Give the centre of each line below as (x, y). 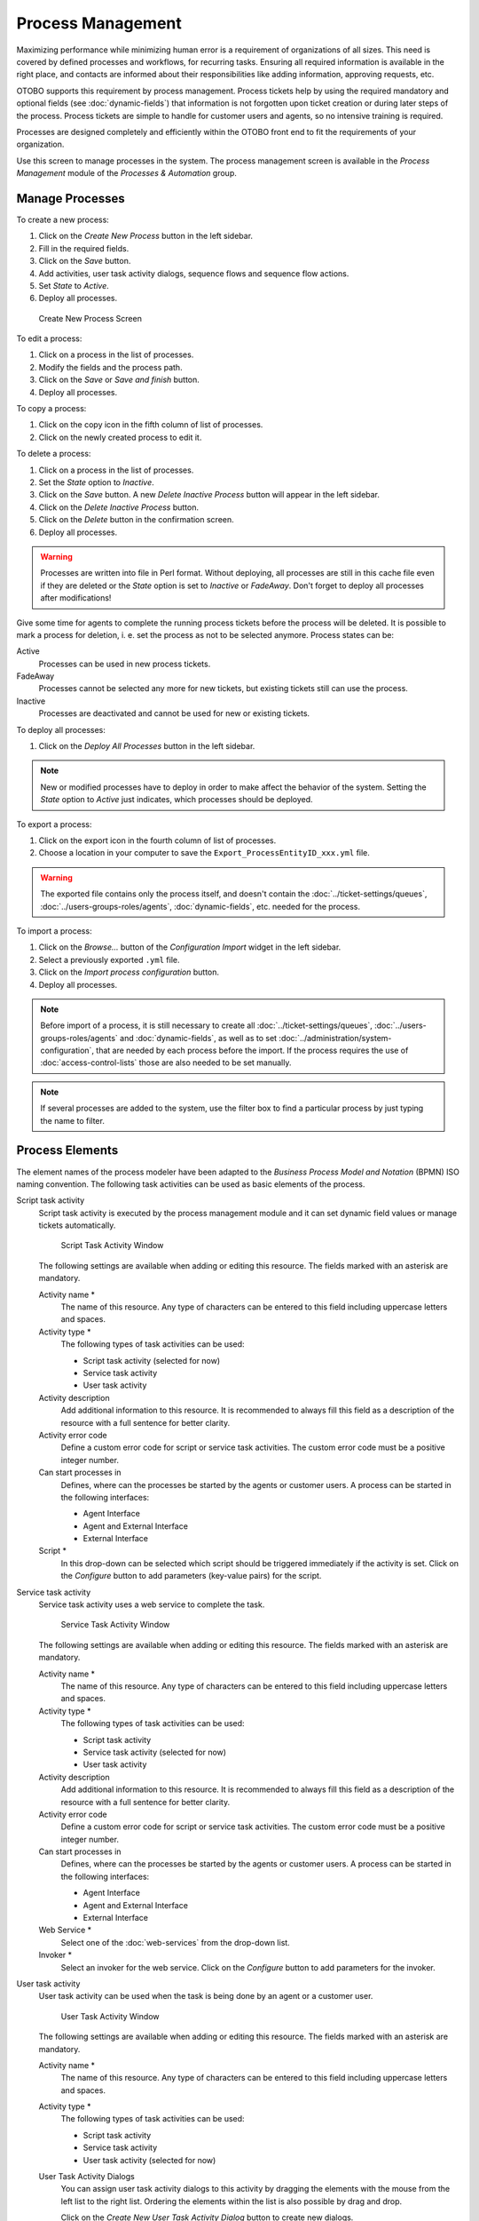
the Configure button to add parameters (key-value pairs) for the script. (191, 1576)
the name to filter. (73, 1120)
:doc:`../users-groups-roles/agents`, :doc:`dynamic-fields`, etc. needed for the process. (200, 906)
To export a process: (54, 824)
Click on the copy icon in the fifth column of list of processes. (151, 425)
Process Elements (67, 1150)
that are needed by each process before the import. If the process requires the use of (252, 1051)
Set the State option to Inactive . (96, 482)
